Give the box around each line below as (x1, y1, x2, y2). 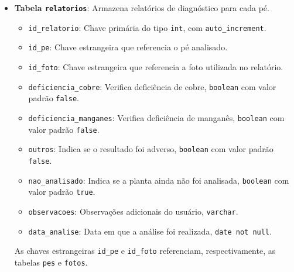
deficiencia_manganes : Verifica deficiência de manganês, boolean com (28, 111, 285, 123)
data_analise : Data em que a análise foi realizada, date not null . (28, 225, 272, 237)
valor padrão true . (28, 185, 95, 198)
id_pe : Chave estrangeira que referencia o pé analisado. (28, 41, 228, 53)
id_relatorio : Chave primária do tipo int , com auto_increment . (28, 21, 266, 33)
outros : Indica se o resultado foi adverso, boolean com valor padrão (28, 143, 274, 155)
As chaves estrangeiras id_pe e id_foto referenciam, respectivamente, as (14, 245, 276, 257)
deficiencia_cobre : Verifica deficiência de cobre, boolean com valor (28, 80, 276, 92)
